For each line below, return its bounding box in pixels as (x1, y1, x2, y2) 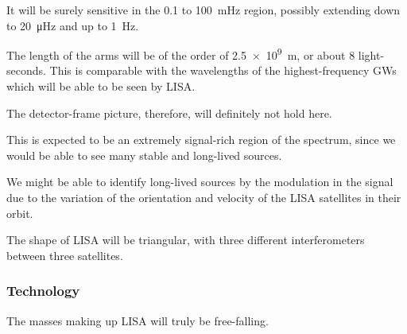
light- (358, 46, 385, 63)
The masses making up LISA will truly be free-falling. (6, 312, 269, 328)
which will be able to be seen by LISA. (6, 78, 196, 95)
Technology (6, 281, 80, 301)
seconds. (6, 62, 46, 79)
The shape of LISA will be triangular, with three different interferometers (6, 231, 365, 248)
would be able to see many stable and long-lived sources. (6, 146, 282, 163)
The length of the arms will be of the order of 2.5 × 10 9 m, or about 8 (6, 45, 355, 63)
